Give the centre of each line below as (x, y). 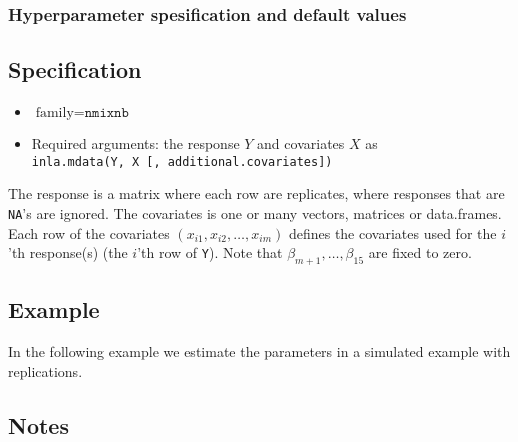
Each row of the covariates (89, 232)
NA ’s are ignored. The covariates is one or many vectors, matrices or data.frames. (255, 212)
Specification (75, 69)
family (54, 113)
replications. (45, 370)
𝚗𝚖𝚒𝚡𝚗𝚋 (106, 113)
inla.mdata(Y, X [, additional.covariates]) (182, 161)
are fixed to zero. (420, 252)
